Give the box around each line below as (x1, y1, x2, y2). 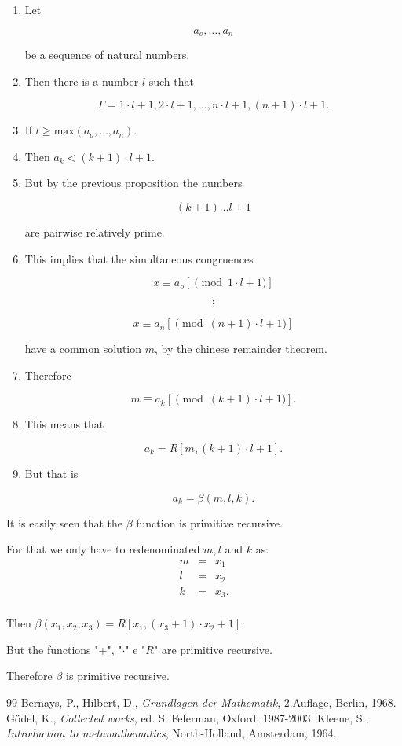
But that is (24, 465, 79, 481)
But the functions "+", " (6, 641, 122, 657)
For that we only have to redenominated (6, 541, 200, 557)
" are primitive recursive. (154, 641, 272, 657)
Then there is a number (24, 72, 139, 89)
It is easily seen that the (6, 514, 122, 531)
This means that (24, 416, 104, 432)
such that (148, 72, 194, 89)
